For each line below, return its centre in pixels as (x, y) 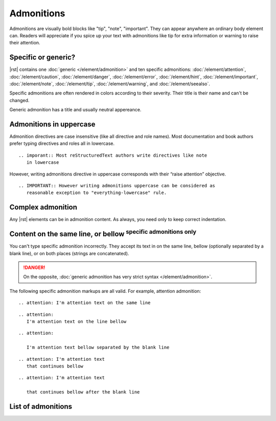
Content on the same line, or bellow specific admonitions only (103, 233)
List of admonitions (41, 406)
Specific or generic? (42, 57)
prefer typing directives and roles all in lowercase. (62, 143)
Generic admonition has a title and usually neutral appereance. (75, 110)
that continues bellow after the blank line (83, 392)
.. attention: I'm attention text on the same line (85, 303)
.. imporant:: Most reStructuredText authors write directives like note (113, 155)
